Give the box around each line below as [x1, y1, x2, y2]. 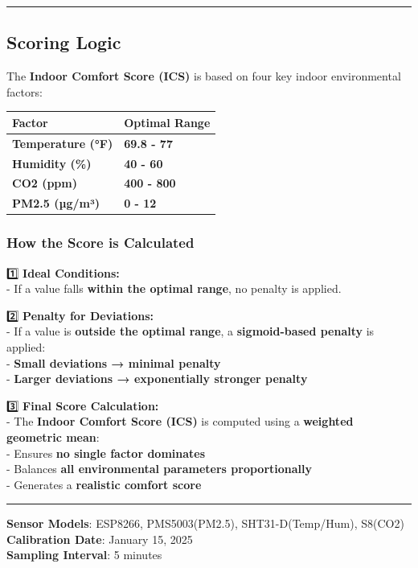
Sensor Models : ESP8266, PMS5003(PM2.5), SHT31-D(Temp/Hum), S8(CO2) [6, 515, 404, 532]
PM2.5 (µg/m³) [12, 195, 100, 212]
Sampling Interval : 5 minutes [6, 546, 162, 563]
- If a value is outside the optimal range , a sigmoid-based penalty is [6, 323, 375, 340]
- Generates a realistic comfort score [6, 475, 202, 492]
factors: [6, 83, 43, 100]
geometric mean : [6, 428, 100, 445]
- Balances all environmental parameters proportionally [6, 460, 313, 477]
